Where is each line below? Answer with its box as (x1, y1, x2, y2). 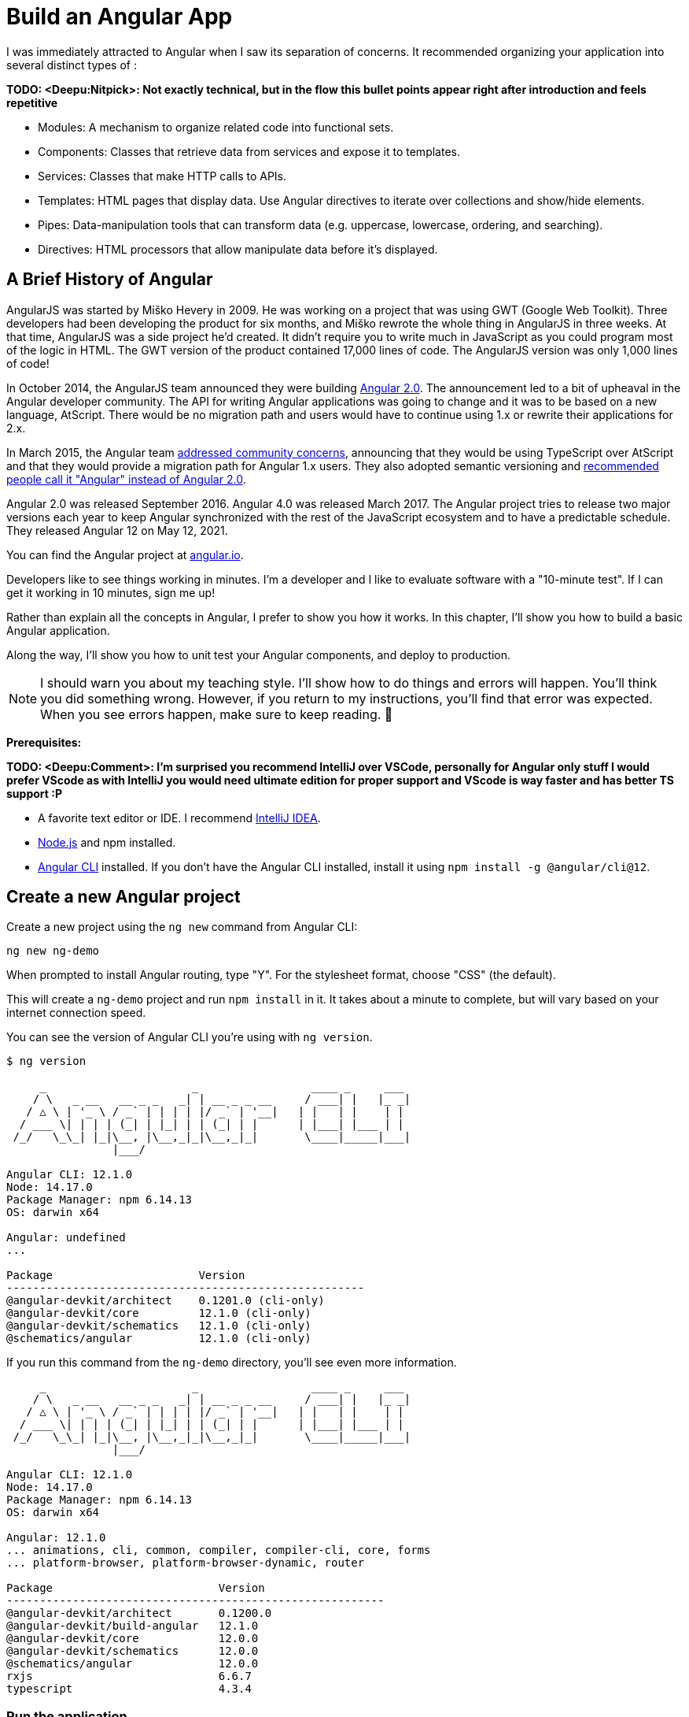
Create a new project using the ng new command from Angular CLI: (6, 920, 358, 934)
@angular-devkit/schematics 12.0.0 (6, 1645, 259, 1658)
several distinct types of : (6, 57, 137, 72)
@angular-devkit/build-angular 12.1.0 (6, 1619, 259, 1633)
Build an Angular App (6, 3, 233, 30)
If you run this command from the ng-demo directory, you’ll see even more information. (6, 1355, 457, 1370)
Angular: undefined (6, 1231, 126, 1244)
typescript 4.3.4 (6, 1682, 252, 1696)
